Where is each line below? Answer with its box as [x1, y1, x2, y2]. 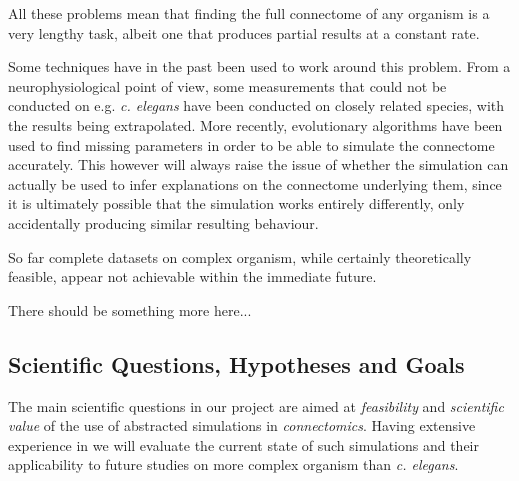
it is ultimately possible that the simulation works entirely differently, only [8, 193, 465, 214]
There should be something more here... [8, 299, 252, 320]
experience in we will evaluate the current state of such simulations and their [8, 434, 479, 455]
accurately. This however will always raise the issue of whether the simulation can [8, 154, 509, 175]
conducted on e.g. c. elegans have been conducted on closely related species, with [8, 95, 505, 116]
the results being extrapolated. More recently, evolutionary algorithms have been [8, 114, 503, 135]
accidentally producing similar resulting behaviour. [8, 212, 319, 233]
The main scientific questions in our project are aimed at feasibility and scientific [8, 395, 504, 416]
